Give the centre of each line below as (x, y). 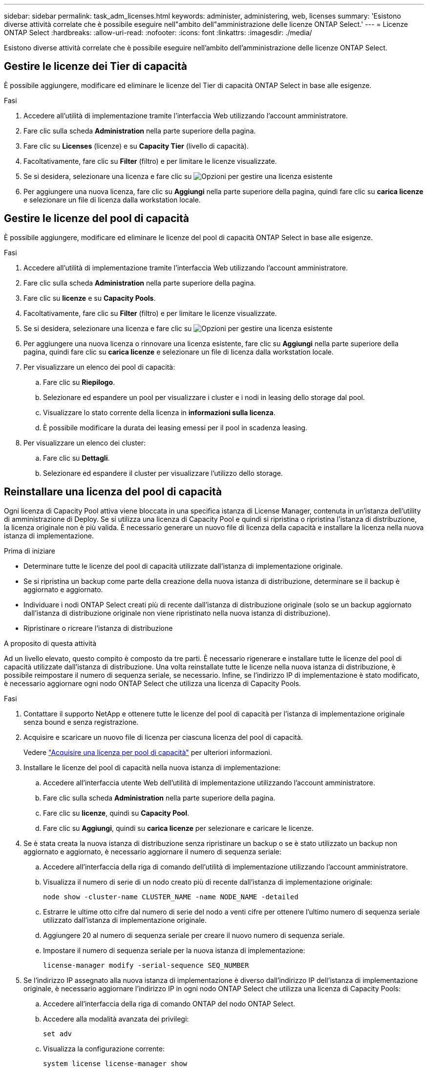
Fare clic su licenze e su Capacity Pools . (90, 298)
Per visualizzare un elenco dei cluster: (85, 443)
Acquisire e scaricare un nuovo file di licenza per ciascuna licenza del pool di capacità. (163, 737)
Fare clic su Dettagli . (76, 458)
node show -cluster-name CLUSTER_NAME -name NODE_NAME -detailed (171, 897)
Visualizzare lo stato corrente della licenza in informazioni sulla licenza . (159, 412)
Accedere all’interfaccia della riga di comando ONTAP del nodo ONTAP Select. (169, 1003)
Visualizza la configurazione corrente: (104, 1048)
